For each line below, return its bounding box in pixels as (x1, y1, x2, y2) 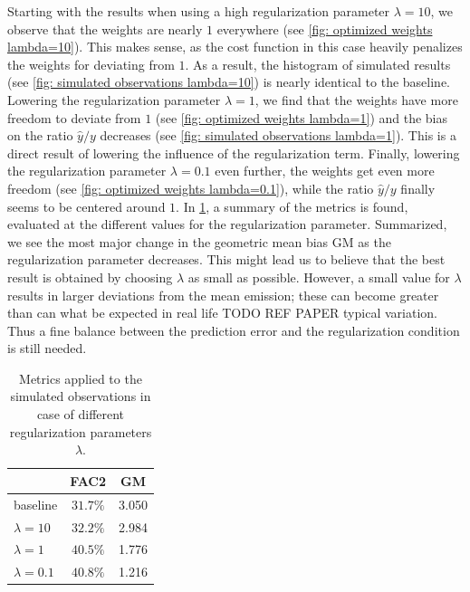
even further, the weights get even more (215, 161, 435, 180)
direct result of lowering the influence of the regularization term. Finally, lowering (7, 143, 460, 162)
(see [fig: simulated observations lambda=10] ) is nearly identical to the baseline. (7, 72, 450, 91)
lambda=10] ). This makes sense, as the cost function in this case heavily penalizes (7, 37, 463, 56)
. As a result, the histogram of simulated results (185, 54, 451, 73)
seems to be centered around (7, 196, 166, 215)
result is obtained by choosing (7, 267, 173, 286)
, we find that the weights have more (254, 90, 458, 109)
